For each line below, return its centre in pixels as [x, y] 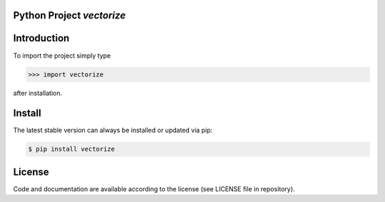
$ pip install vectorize [72, 149]
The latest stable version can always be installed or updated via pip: [113, 130]
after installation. [38, 93]
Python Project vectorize [70, 15]
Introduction [41, 38]
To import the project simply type [62, 55]
